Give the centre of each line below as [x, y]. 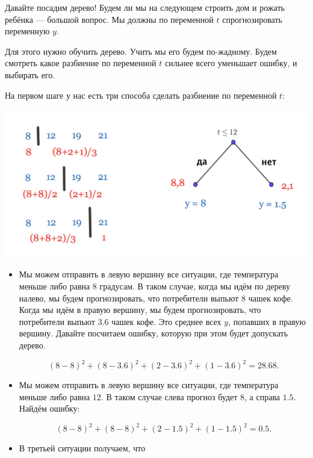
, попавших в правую [267, 321]
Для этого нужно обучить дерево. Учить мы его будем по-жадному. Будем [141, 51]
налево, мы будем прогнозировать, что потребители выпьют [129, 298]
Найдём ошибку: [49, 408]
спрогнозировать [252, 19]
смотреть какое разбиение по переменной [81, 63]
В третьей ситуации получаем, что [82, 448]
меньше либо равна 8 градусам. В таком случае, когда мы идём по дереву [154, 286]
